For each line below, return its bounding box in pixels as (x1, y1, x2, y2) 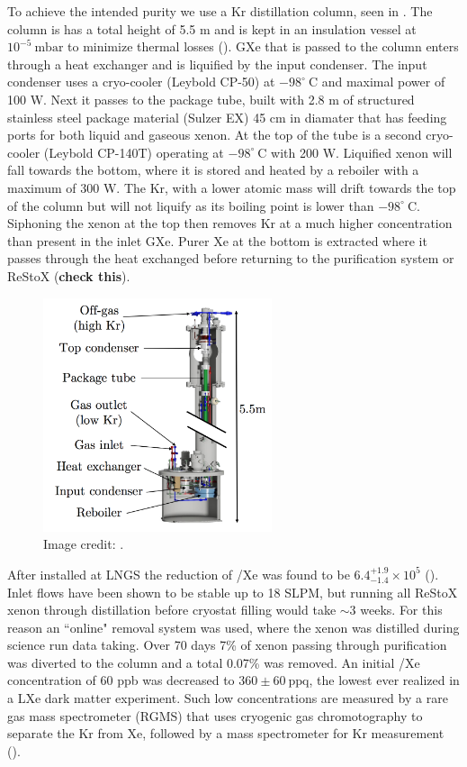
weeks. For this (360, 600, 443, 619)
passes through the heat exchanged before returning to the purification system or (7, 249, 454, 268)
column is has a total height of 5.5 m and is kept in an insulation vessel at (7, 19, 417, 38)
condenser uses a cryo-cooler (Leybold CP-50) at (7, 72, 275, 91)
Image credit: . (43, 534, 124, 553)
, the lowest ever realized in (309, 671, 460, 689)
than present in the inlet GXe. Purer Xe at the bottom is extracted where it (7, 231, 427, 250)
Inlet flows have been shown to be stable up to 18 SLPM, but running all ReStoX (7, 582, 458, 601)
